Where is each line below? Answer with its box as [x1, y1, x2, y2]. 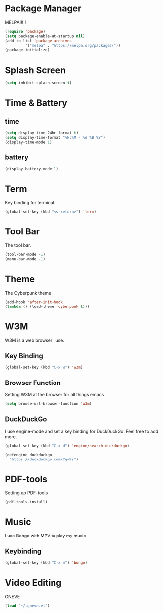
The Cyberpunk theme [5, 290, 51, 296]
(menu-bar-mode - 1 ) [5, 257, 46, 262]
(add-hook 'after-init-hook [5, 299, 63, 305]
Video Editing [5, 577, 62, 588]
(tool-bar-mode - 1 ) [5, 252, 46, 257]
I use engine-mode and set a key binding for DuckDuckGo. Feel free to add [5, 428, 159, 434]
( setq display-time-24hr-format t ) [5, 130, 79, 136]
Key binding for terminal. [5, 200, 55, 206]
